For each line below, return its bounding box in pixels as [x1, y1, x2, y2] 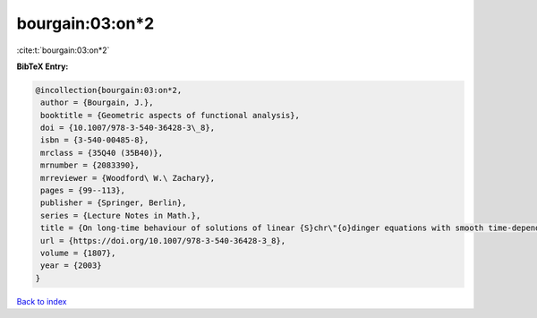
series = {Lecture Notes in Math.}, [40, 211, 201, 220]
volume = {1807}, [40, 248, 116, 258]
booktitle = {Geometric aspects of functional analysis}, [40, 110, 300, 120]
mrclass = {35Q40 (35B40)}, [40, 148, 164, 158]
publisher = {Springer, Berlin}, [40, 198, 187, 208]
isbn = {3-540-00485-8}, [40, 135, 149, 145]
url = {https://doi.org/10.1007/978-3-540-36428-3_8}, [40, 236, 286, 245]
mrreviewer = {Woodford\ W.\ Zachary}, [40, 173, 215, 183]
